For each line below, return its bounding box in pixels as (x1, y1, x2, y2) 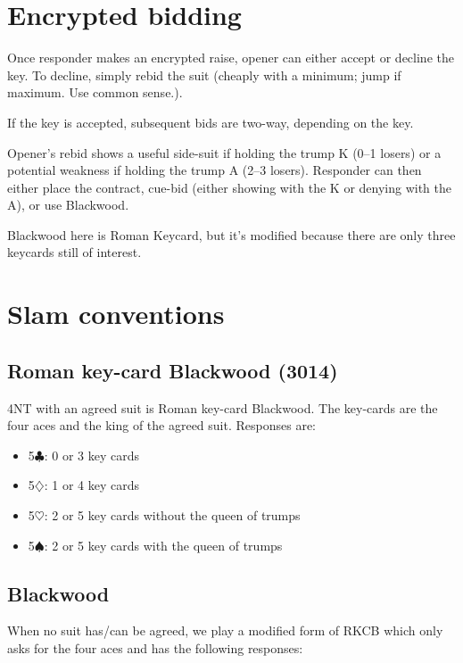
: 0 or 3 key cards (44, 445, 140, 464)
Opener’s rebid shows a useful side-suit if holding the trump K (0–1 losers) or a (7, 143, 442, 162)
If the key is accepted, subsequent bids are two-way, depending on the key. (7, 112, 414, 131)
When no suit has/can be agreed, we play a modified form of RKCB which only (7, 621, 443, 640)
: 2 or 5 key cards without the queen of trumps (44, 506, 301, 525)
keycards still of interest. (7, 243, 142, 261)
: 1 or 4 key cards (44, 476, 140, 494)
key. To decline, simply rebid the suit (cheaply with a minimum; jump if (7, 65, 401, 84)
